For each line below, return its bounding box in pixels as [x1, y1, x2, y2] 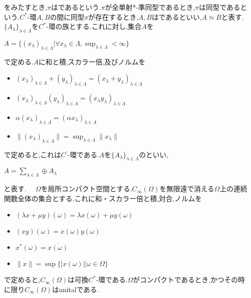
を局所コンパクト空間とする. [41, 183, 132, 194]
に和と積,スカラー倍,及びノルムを [38, 56, 145, 66]
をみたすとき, [4, 2, 47, 12]
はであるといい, [151, 11, 202, 22]
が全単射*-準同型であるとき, [105, 2, 195, 12]
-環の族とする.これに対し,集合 [46, 21, 142, 31]
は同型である [199, 2, 240, 12]
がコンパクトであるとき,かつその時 [133, 274, 245, 285]
